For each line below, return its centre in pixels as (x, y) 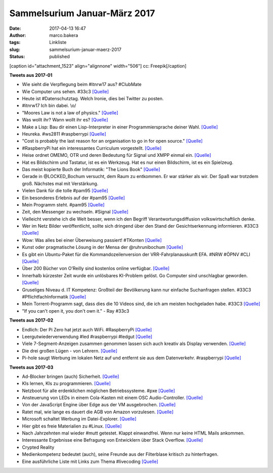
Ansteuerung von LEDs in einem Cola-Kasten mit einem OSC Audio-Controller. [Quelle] (112, 398)
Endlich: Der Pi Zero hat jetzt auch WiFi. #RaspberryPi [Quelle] (87, 329)
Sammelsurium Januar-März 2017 (82, 13)
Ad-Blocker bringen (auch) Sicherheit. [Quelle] (71, 376)
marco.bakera (64, 35)
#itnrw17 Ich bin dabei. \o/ (49, 106)
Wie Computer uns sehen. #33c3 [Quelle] (65, 92)
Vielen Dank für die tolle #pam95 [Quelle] (65, 191)
